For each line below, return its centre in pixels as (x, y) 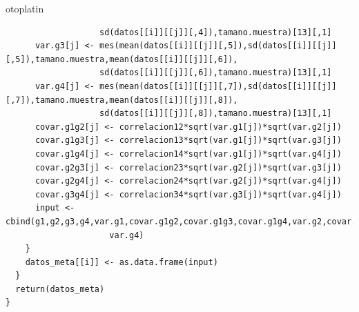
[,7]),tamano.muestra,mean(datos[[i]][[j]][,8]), (122, 100)
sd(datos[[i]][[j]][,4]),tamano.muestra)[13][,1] (216, 32)
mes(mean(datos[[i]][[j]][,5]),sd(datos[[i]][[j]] (218, 46)
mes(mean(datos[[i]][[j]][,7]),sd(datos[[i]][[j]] (218, 86)
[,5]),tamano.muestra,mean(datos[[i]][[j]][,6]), (122, 59)
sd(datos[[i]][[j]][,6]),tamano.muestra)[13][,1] (216, 73)
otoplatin (25, 8)
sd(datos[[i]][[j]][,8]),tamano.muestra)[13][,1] (216, 114)
